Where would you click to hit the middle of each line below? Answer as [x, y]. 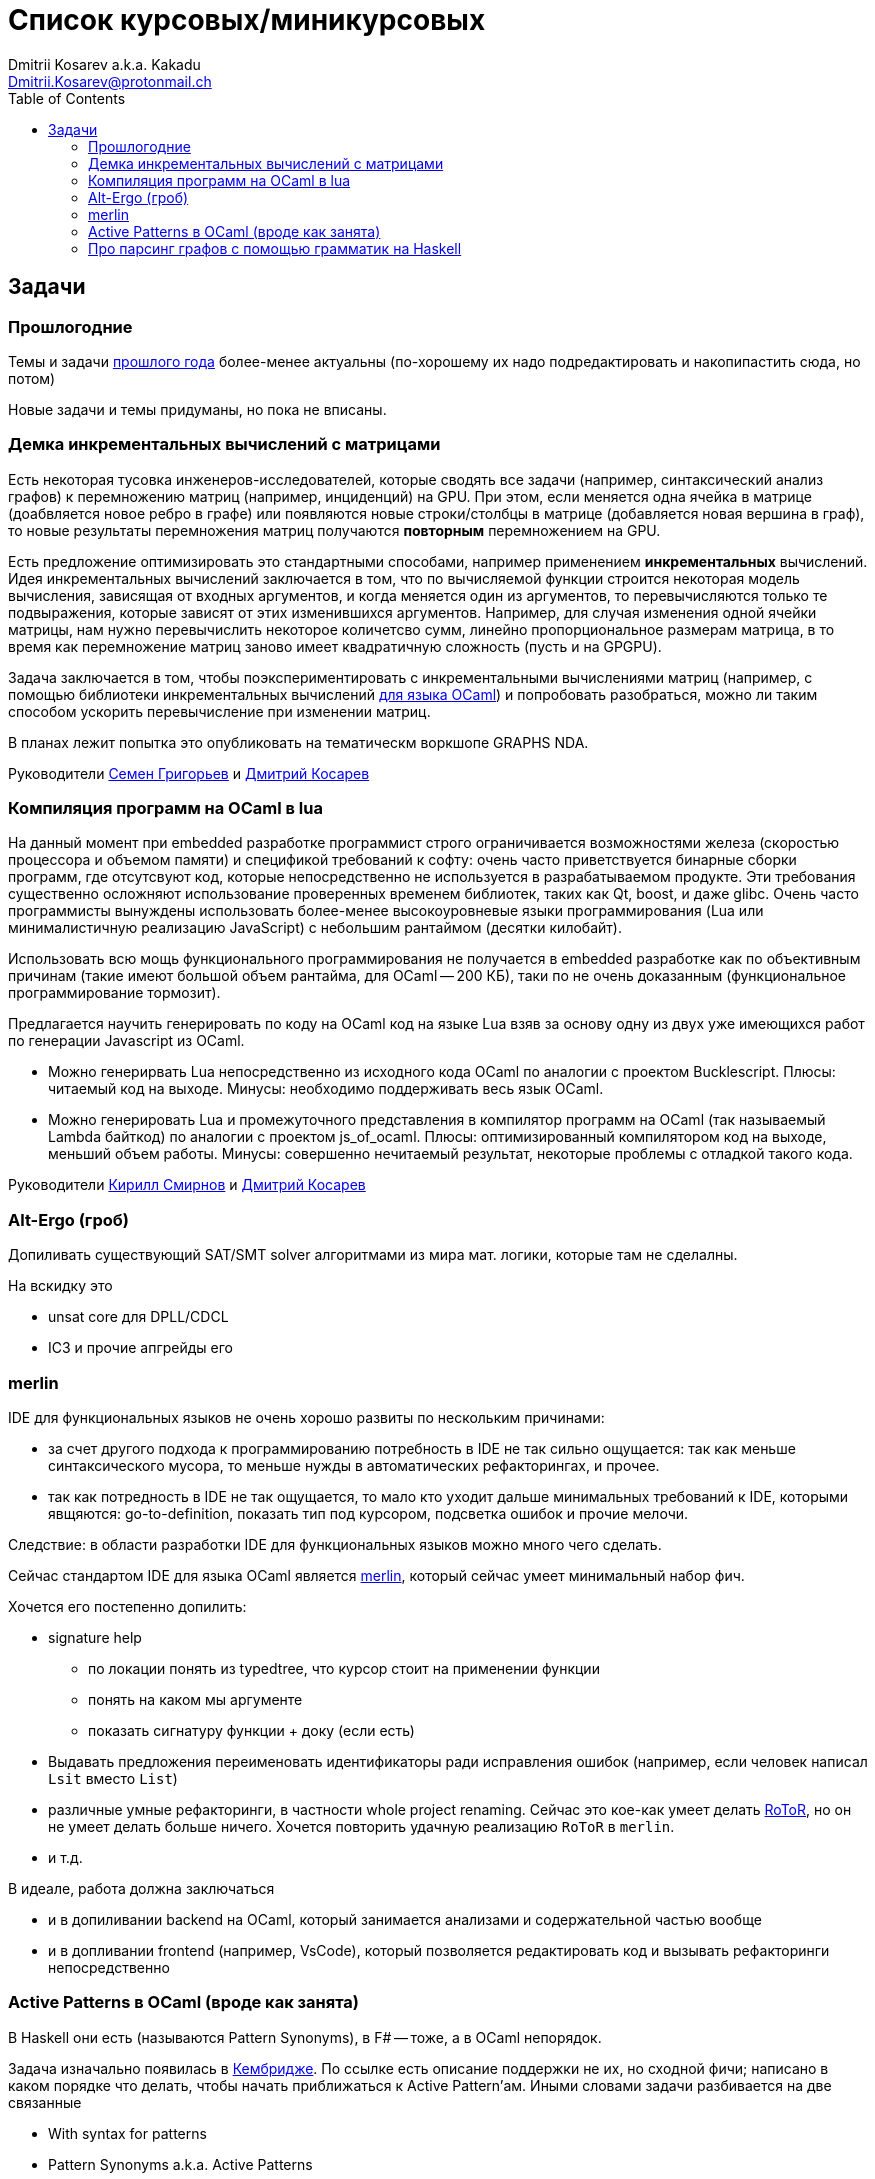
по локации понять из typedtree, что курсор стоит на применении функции [344, 1668]
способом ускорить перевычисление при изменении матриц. [219, 711]
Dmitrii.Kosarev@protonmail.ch [110, 81]
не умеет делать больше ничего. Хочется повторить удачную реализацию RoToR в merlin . [361, 1826]
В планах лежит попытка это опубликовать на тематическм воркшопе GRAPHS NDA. [298, 742]
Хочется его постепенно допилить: [127, 1606]
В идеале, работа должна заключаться [141, 1888]
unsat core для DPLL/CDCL [138, 1317]
